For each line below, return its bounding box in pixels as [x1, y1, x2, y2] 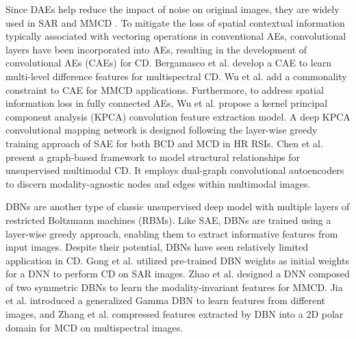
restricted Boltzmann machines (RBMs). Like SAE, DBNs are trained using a [5, 212, 331, 227]
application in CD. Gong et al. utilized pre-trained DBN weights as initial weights [5, 253, 349, 267]
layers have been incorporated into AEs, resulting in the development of [5, 42, 307, 56]
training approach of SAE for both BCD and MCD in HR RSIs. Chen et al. [5, 136, 323, 150]
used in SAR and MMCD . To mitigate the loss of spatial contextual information [5, 15, 345, 29]
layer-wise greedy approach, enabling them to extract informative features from [5, 226, 338, 240]
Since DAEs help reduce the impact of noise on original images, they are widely [5, 2, 340, 16]
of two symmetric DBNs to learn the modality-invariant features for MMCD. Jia [5, 279, 343, 294]
